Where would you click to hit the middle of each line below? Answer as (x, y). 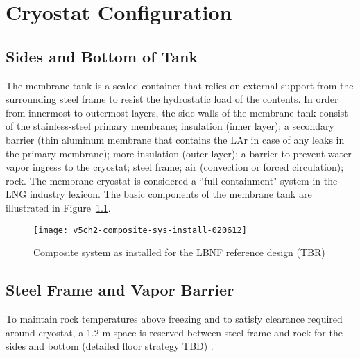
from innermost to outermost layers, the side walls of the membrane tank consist (177, 112)
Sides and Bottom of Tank (102, 56)
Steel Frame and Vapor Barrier (120, 290)
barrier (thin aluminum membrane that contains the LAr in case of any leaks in (175, 139)
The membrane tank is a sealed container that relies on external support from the (180, 85)
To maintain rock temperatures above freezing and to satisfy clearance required (174, 318)
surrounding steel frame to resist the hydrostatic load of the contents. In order (172, 99)
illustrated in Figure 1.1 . (58, 207)
